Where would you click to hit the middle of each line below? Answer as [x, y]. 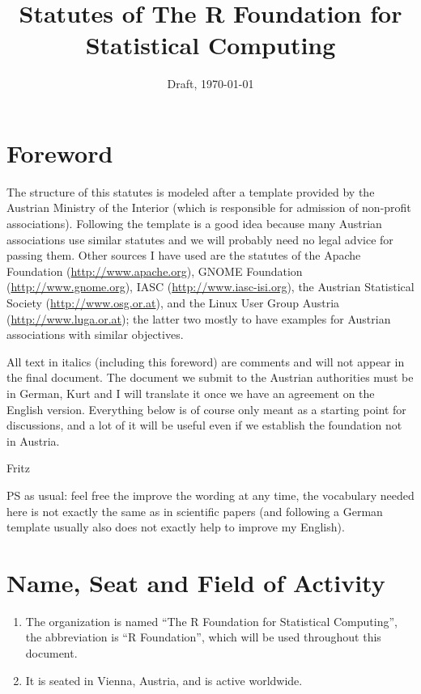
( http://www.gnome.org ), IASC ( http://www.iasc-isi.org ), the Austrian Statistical [210, 287]
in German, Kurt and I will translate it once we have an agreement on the [191, 393]
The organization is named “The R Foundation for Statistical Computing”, [211, 621]
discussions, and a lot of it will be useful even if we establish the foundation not [204, 425]
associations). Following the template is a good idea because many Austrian [194, 224]
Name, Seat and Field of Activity [196, 582]
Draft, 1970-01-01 [210, 84]
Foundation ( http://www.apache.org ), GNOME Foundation [155, 271]
